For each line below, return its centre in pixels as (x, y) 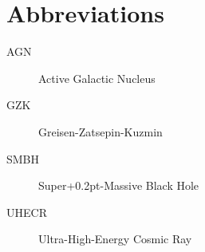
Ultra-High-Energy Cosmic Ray (115, 239)
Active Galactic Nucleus (97, 78)
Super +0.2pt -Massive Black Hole (119, 185)
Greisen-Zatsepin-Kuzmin (101, 131)
